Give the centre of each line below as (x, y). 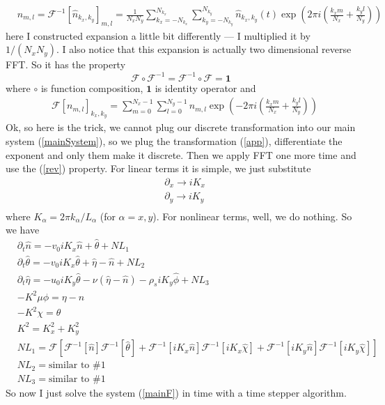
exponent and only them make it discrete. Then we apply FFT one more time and (181, 154)
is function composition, (92, 87)
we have (23, 230)
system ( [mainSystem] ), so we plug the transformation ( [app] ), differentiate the (174, 140)
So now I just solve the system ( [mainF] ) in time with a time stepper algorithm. (176, 393)
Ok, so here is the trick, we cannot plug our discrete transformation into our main (181, 127)
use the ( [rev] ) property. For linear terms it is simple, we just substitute (158, 168)
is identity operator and (205, 87)
